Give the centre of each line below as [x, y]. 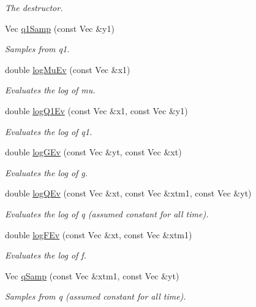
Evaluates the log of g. [47, 172]
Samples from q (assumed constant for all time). [96, 296]
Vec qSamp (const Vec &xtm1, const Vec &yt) [92, 275]
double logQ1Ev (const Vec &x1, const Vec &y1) [96, 110]
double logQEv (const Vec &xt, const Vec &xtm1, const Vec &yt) [128, 193]
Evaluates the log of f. [46, 255]
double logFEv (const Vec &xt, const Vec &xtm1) [99, 234]
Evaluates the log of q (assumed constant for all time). [107, 213]
